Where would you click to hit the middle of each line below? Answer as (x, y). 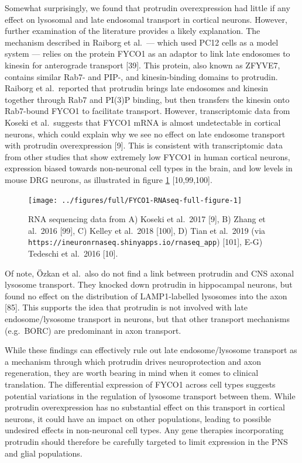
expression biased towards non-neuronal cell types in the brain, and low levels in (149, 168)
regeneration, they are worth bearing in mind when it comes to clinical (132, 373)
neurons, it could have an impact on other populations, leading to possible (138, 418)
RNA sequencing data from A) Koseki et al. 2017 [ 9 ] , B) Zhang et (147, 219)
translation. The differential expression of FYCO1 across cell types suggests (140, 384)
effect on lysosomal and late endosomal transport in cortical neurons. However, (146, 19)
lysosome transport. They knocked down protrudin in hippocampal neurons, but (149, 284)
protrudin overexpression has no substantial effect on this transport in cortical (145, 407)
